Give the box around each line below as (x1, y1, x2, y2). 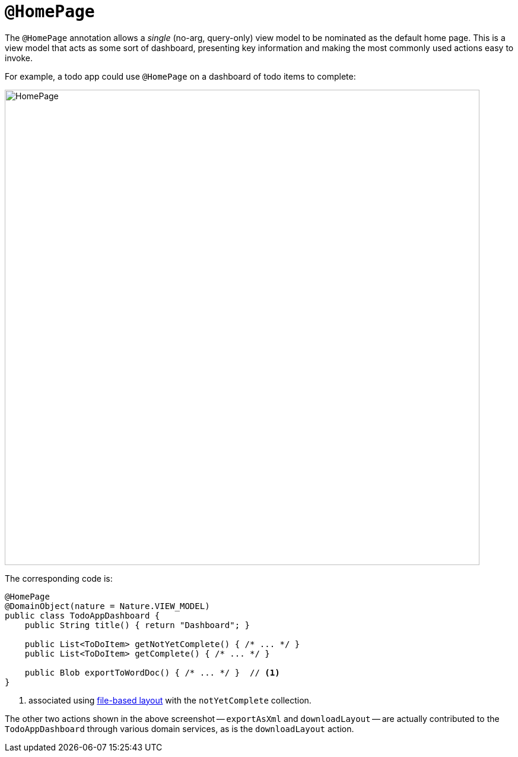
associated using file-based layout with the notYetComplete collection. (28, 695, 312, 705)
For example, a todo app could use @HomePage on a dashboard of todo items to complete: (5, 71, 356, 81)
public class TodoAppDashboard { (5, 610, 160, 620)
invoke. (5, 52, 33, 63)
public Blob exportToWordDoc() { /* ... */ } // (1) (24, 667, 280, 677)
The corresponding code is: (5, 573, 113, 583)
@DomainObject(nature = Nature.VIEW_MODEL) (5, 601, 210, 611)
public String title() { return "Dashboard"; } (24, 620, 250, 630)
